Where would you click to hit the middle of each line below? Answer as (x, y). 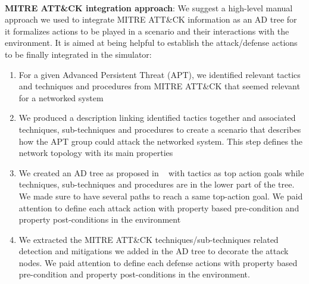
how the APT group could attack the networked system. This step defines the (161, 141)
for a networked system (61, 97)
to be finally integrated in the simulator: (78, 54)
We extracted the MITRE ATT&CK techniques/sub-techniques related (149, 239)
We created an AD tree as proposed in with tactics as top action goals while (161, 172)
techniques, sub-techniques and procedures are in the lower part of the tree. (157, 184)
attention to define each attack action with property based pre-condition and (159, 207)
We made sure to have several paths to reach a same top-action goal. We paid (161, 196)
